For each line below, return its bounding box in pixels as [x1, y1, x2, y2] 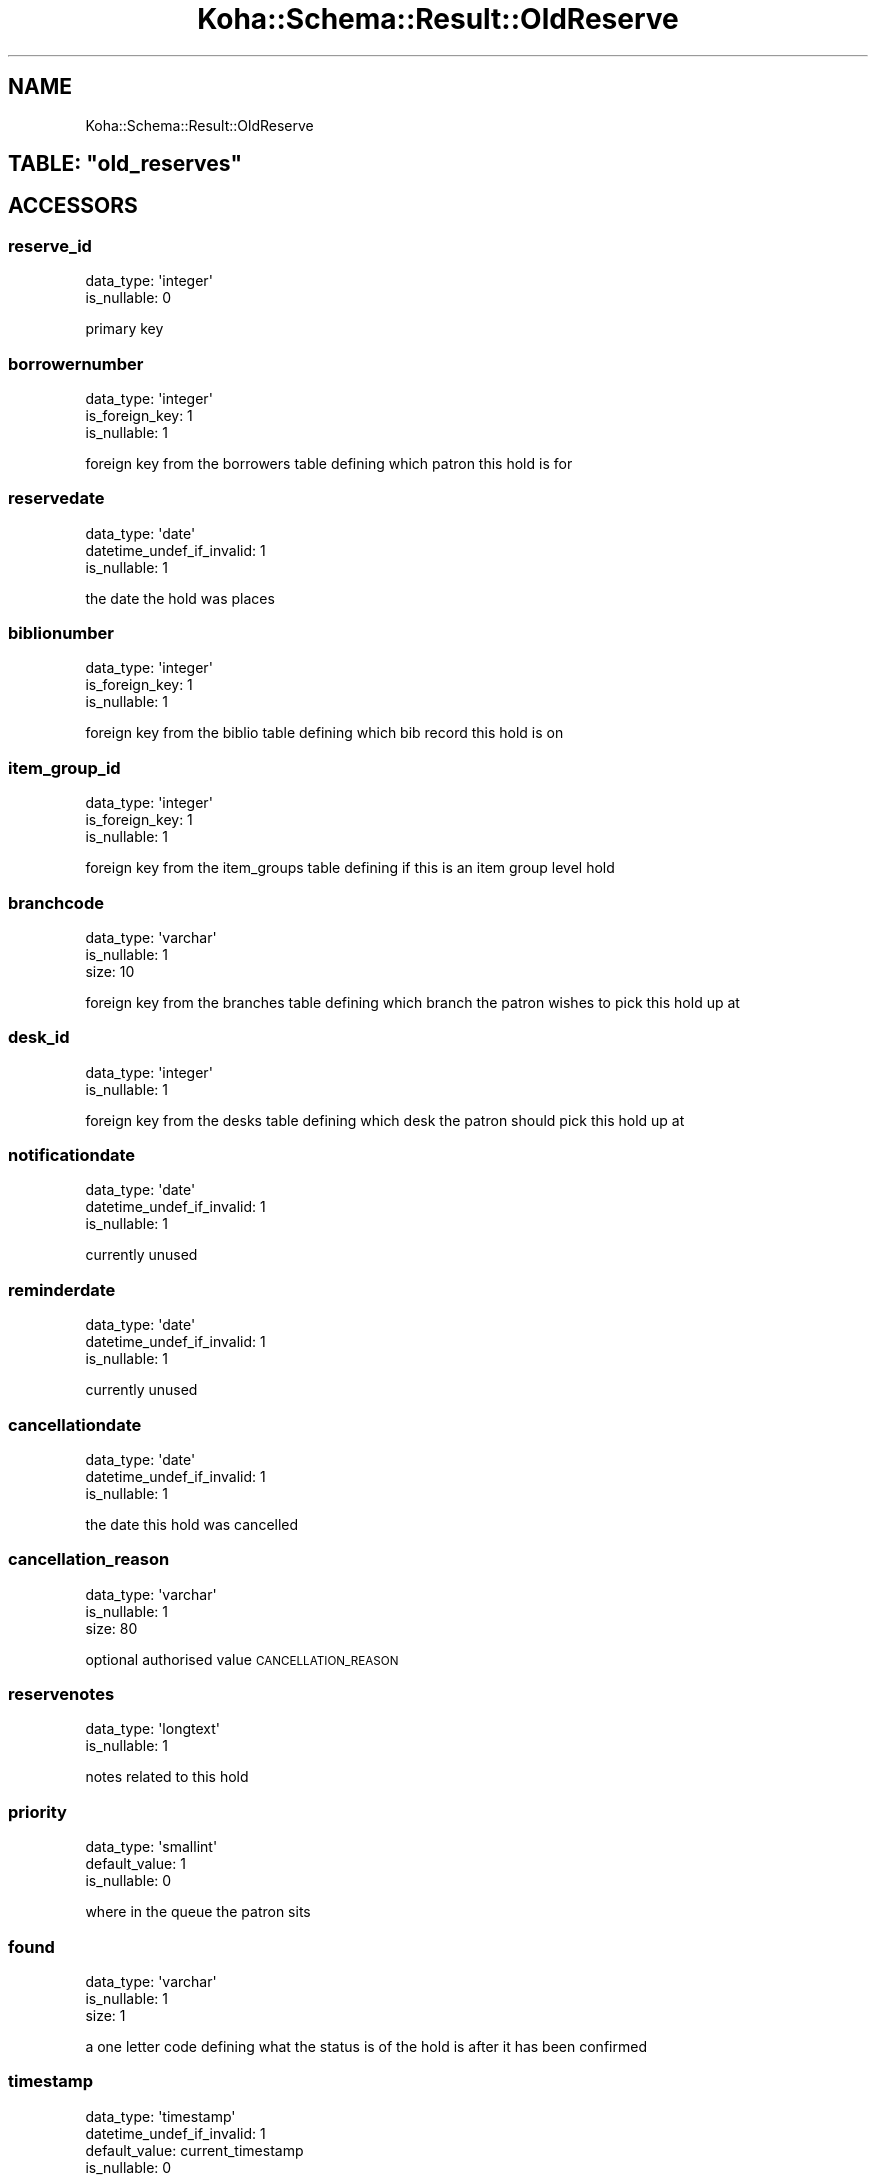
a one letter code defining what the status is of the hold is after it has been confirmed [85, 2037, 647, 2055]
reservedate [8, 488, 105, 509]
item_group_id [8, 757, 121, 778]
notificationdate [8, 1145, 136, 1166]
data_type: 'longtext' [85, 1720, 220, 1738]
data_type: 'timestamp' [85, 2107, 236, 2125]
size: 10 [85, 962, 135, 980]
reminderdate [8, 1279, 116, 1300]
